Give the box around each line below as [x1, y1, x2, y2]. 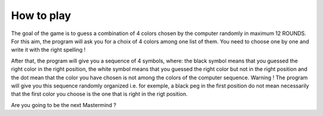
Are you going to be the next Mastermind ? [11, 101, 117, 108]
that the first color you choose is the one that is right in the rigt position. [11, 90, 188, 98]
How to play [11, 9, 71, 22]
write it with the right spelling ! [11, 46, 86, 54]
